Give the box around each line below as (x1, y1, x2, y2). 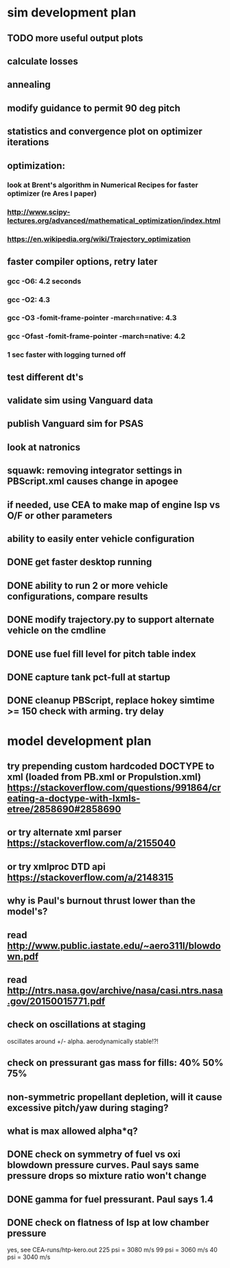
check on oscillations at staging (7, 1019, 146, 1031)
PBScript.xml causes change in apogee (7, 476, 179, 488)
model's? (7, 906, 48, 917)
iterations (7, 136, 49, 149)
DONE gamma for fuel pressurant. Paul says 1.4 (7, 1193, 214, 1205)
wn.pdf (7, 950, 39, 962)
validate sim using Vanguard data (7, 395, 153, 406)
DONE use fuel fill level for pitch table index (7, 648, 196, 659)
